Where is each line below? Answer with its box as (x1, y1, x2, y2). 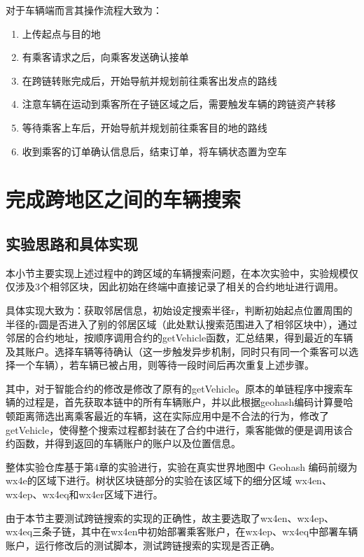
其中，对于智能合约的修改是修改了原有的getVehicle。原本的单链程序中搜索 (6, 381, 344, 395)
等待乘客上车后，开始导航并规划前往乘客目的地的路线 (22, 120, 267, 134)
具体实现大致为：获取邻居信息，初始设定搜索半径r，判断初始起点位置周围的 (6, 302, 353, 317)
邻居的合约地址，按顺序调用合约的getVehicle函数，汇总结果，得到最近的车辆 (6, 330, 353, 345)
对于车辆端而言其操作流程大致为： (6, 3, 162, 17)
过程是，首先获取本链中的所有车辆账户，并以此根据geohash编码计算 (24, 395, 334, 409)
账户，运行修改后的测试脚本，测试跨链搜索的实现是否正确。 (6, 537, 280, 552)
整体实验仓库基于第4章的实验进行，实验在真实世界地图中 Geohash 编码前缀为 (6, 459, 358, 474)
